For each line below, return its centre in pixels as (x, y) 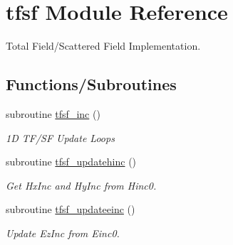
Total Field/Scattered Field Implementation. (103, 46)
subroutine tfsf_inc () (53, 113)
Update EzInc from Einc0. (63, 233)
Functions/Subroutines (91, 84)
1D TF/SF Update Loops (60, 137)
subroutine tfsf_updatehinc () (71, 162)
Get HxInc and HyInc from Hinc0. (81, 185)
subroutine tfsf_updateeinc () (71, 209)
